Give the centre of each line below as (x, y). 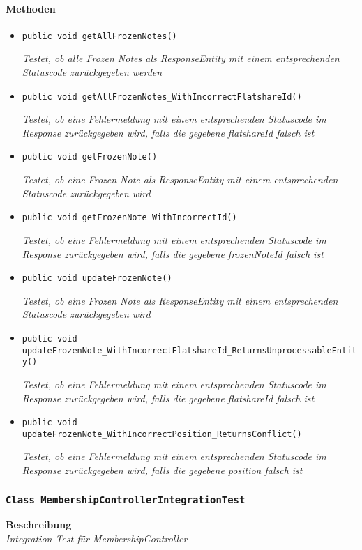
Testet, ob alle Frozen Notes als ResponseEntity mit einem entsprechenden (181, 58)
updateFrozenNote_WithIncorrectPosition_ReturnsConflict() (162, 434)
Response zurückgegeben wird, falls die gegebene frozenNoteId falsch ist (173, 253)
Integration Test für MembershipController (97, 538)
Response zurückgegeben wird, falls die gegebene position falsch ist (162, 470)
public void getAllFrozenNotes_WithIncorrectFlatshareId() (162, 97)
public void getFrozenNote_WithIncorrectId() (129, 218)
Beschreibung (39, 525)
